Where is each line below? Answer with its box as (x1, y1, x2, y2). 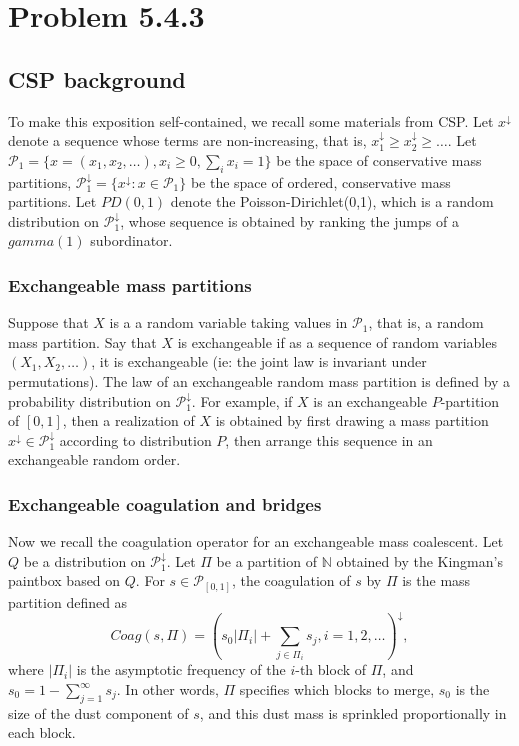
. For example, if (191, 390, 293, 411)
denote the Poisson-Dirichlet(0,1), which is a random (170, 191, 494, 212)
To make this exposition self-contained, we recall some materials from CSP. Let (8, 110, 494, 131)
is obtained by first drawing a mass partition (215, 410, 489, 431)
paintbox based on (8, 570, 121, 591)
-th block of (295, 659, 367, 680)
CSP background (8, 63, 186, 94)
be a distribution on (23, 550, 146, 571)
